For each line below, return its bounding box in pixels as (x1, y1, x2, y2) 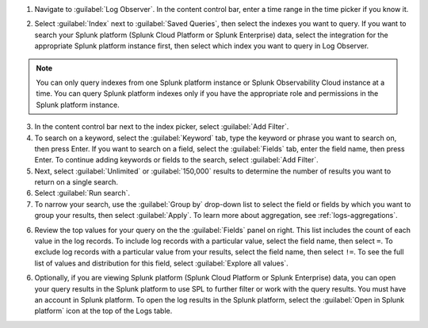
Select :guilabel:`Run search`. (34, 189, 131, 198)
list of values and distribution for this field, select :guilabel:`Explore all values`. (34, 258, 289, 268)
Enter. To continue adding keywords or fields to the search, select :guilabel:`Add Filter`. (34, 155, 319, 165)
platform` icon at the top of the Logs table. (34, 306, 173, 316)
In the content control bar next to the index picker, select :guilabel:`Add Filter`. (34, 122, 289, 132)
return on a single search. (34, 177, 119, 187)
